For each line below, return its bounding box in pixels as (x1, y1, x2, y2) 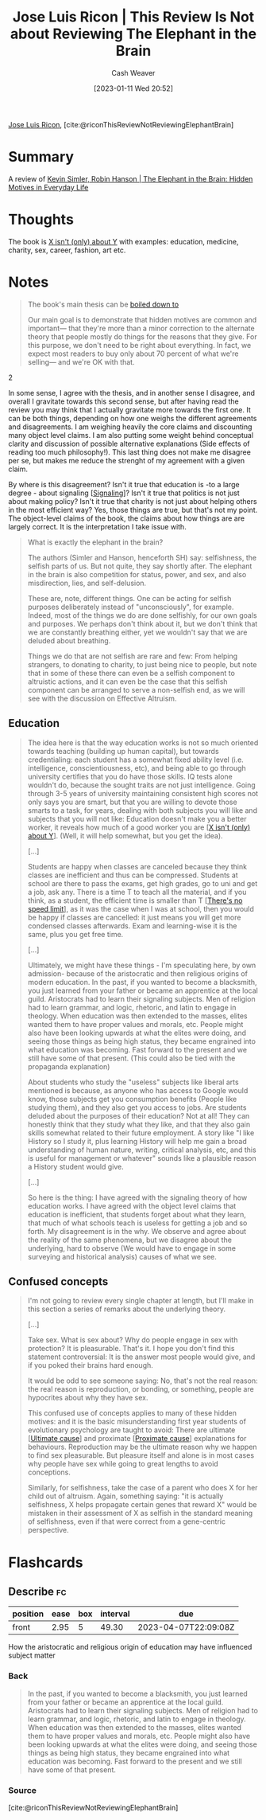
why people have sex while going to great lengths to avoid (27, 1459, 218, 1469)
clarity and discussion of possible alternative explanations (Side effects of (8, 439, 250, 448)
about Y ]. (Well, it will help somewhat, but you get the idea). (27, 830, 224, 840)
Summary (8, 148, 74, 166)
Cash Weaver (111, 68, 156, 77)
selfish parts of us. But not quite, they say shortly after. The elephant (27, 561, 253, 571)
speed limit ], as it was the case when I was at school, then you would (27, 904, 254, 913)
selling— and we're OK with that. (27, 357, 135, 366)
